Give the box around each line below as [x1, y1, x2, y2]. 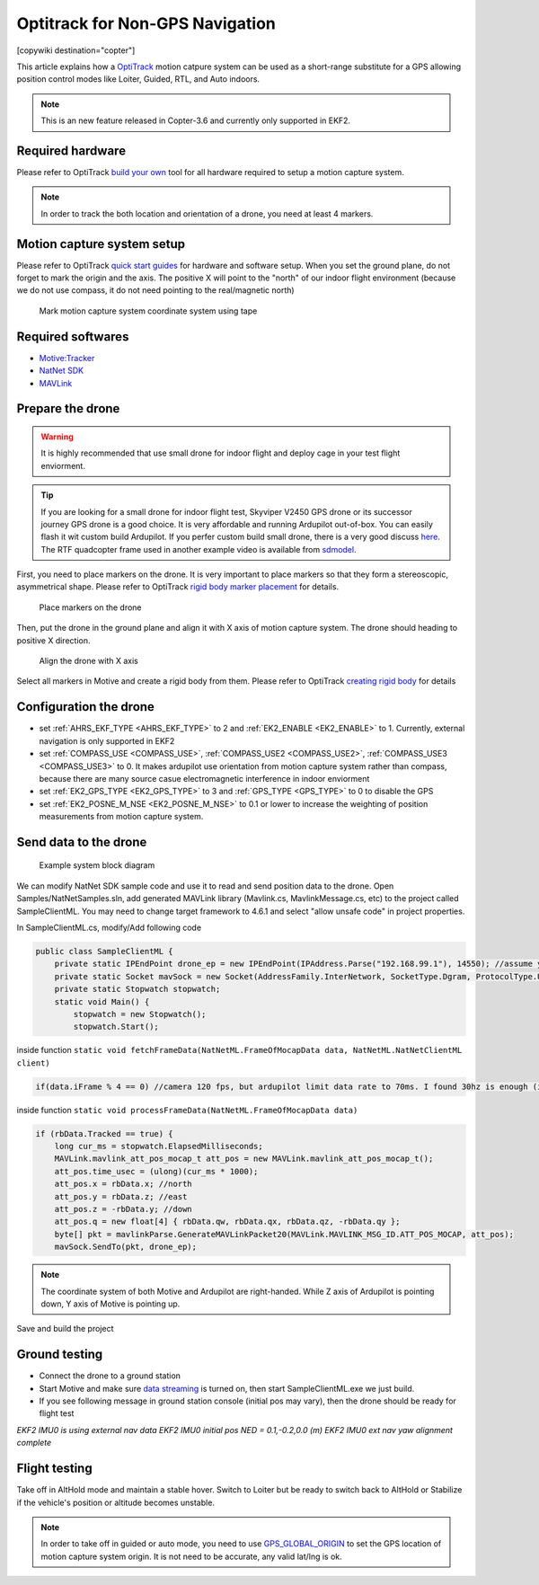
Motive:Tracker [39, 352, 95, 363]
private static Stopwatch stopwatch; [54, 984, 221, 995]
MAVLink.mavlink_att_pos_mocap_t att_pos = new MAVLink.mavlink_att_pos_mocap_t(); [54, 1154, 434, 1164]
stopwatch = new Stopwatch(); [73, 1009, 207, 1019]
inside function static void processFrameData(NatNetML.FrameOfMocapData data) [16, 1104, 358, 1115]
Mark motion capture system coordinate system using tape [39, 305, 258, 316]
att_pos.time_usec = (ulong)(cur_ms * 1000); [54, 1166, 259, 1176]
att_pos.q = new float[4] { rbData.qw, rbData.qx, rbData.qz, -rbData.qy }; [54, 1217, 401, 1226]
